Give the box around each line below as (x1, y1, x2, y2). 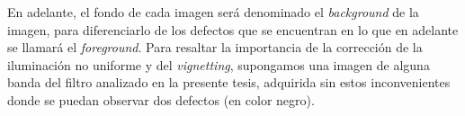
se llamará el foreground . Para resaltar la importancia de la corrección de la (7, 38, 423, 57)
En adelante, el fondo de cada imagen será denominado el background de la (7, 3, 419, 21)
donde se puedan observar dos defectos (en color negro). (7, 90, 315, 109)
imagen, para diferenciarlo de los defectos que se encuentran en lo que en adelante (7, 20, 459, 39)
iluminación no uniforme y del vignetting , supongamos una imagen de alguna (7, 55, 430, 74)
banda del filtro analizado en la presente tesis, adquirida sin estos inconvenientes (7, 73, 451, 92)
